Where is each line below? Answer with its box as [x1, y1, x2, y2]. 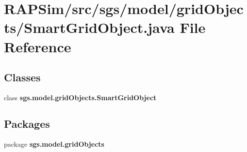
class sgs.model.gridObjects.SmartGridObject [4, 92, 157, 102]
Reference [4, 36, 71, 56]
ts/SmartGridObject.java [4, 17, 175, 37]
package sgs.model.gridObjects [4, 138, 104, 149]
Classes [4, 70, 41, 85]
